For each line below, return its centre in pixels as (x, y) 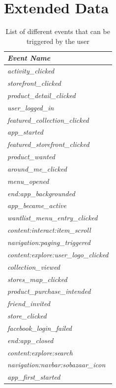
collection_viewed (34, 266)
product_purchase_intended (49, 291)
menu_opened (28, 181)
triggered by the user (58, 41)
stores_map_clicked (37, 279)
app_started (25, 132)
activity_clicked (31, 71)
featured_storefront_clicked (48, 144)
